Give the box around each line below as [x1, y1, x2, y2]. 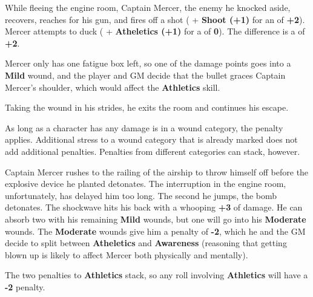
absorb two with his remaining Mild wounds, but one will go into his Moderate [5, 212, 306, 225]
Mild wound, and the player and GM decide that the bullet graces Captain [5, 68, 286, 81]
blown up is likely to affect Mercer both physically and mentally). [5, 248, 248, 261]
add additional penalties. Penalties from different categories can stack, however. [5, 145, 300, 157]
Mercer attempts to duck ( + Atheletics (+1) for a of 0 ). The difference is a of [5, 25, 305, 38]
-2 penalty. [5, 280, 45, 293]
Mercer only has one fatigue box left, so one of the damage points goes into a [5, 57, 291, 70]
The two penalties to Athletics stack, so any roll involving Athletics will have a [5, 269, 308, 281]
